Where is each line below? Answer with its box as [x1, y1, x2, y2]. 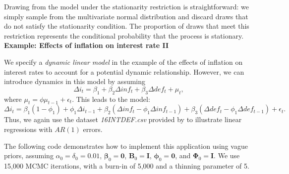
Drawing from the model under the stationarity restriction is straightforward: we [4, 1, 249, 11]
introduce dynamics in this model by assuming [4, 76, 146, 87]
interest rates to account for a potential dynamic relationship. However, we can [4, 66, 244, 77]
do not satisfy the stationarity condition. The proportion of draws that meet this [4, 21, 249, 31]
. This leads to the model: [72, 93, 150, 104]
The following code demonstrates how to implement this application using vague [4, 140, 248, 151]
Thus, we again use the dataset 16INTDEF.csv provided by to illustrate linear [4, 114, 242, 125]
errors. [83, 124, 103, 134]
